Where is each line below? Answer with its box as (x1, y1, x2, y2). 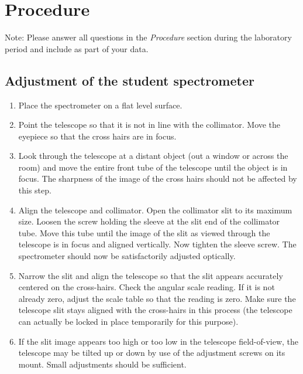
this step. (18, 184, 51, 196)
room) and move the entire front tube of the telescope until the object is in (18, 161, 288, 173)
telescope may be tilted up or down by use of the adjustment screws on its (18, 346, 285, 359)
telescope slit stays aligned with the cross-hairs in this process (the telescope (18, 304, 292, 316)
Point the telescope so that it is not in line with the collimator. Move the (18, 118, 281, 131)
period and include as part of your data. (5, 42, 149, 55)
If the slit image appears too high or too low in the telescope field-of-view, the (18, 335, 299, 347)
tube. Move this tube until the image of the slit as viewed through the (18, 226, 270, 239)
